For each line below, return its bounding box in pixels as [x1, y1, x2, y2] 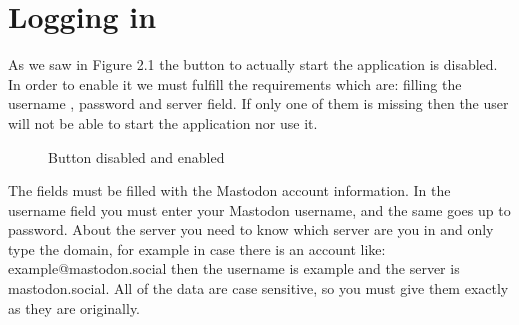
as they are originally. [8, 297, 141, 318]
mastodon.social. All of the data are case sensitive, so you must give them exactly [8, 278, 509, 299]
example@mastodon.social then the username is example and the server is [8, 258, 460, 279]
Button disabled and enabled [48, 146, 225, 167]
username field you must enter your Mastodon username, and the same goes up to [8, 199, 511, 220]
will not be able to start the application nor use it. [8, 112, 318, 133]
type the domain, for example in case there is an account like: [8, 238, 386, 259]
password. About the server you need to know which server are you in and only [8, 219, 494, 240]
